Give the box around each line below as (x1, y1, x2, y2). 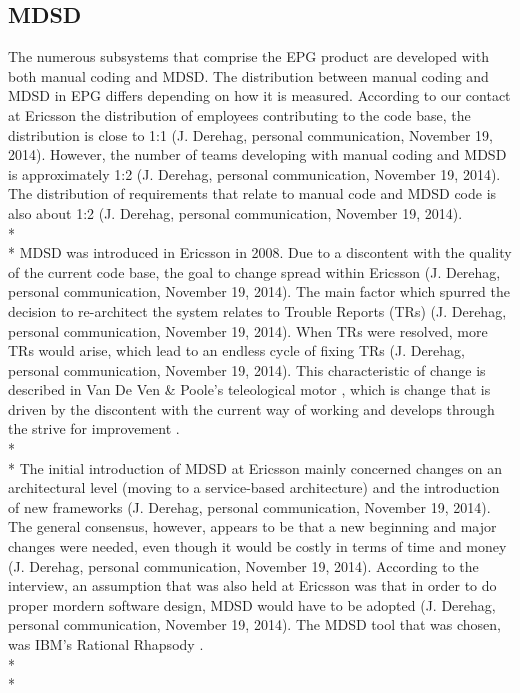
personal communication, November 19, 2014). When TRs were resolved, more (8, 320, 488, 341)
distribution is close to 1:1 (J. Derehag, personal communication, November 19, (8, 124, 494, 145)
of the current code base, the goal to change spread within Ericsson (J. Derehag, (8, 261, 501, 282)
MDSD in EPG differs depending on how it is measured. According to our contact (8, 85, 511, 106)
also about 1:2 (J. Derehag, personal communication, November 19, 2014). (8, 202, 463, 223)
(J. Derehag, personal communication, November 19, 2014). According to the (8, 555, 479, 576)
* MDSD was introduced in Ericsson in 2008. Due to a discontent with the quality (8, 242, 512, 263)
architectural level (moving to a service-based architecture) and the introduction (8, 477, 500, 498)
